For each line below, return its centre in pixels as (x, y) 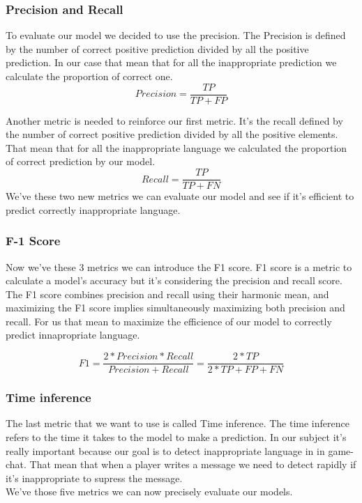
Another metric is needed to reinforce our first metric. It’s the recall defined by (174, 120)
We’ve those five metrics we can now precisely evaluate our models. (149, 492)
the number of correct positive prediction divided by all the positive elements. (172, 134)
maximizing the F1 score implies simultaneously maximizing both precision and (175, 308)
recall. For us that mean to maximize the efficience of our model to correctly (169, 321)
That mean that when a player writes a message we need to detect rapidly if (193, 464)
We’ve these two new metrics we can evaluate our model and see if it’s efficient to (180, 196)
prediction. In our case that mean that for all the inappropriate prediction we (171, 62)
